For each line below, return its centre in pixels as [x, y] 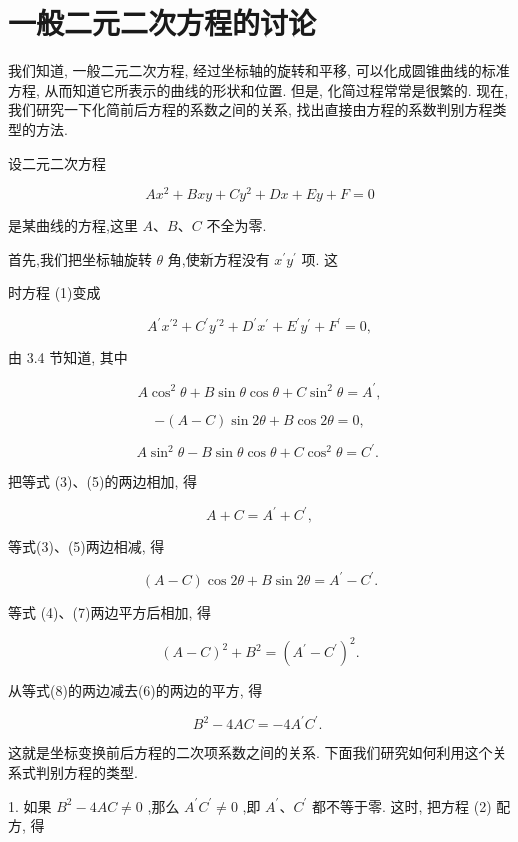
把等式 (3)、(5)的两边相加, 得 [102, 481]
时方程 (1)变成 [54, 292]
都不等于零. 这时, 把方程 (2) [401, 805]
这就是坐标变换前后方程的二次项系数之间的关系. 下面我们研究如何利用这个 [250, 752]
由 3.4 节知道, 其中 [68, 357]
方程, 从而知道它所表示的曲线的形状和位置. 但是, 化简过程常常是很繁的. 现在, [258, 89]
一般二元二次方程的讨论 [162, 22]
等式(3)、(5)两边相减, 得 [86, 546]
